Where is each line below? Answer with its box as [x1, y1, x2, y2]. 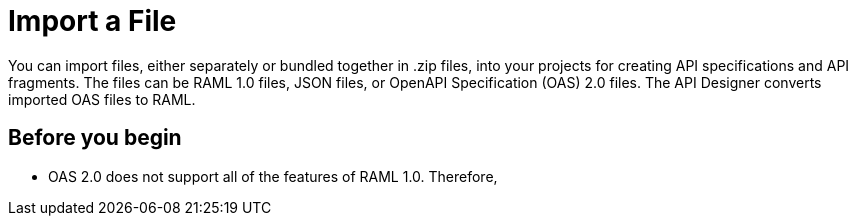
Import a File [8, 4, 177, 38]
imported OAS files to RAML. [8, 90, 196, 108]
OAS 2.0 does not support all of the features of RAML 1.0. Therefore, [48, 167, 498, 185]
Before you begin [8, 125, 182, 151]
